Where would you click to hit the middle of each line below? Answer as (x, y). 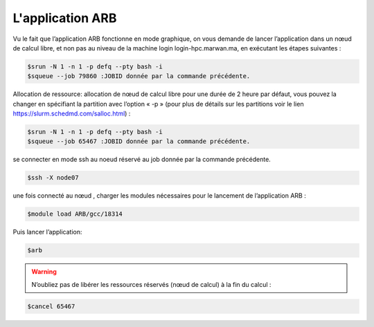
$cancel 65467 (51, 306)
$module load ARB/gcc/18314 (75, 214)
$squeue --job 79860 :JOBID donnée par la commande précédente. (139, 76)
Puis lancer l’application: (47, 232)
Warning (44, 272)
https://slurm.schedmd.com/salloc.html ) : (72, 113)
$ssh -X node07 (53, 178)
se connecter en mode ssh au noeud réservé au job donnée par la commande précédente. (142, 160)
